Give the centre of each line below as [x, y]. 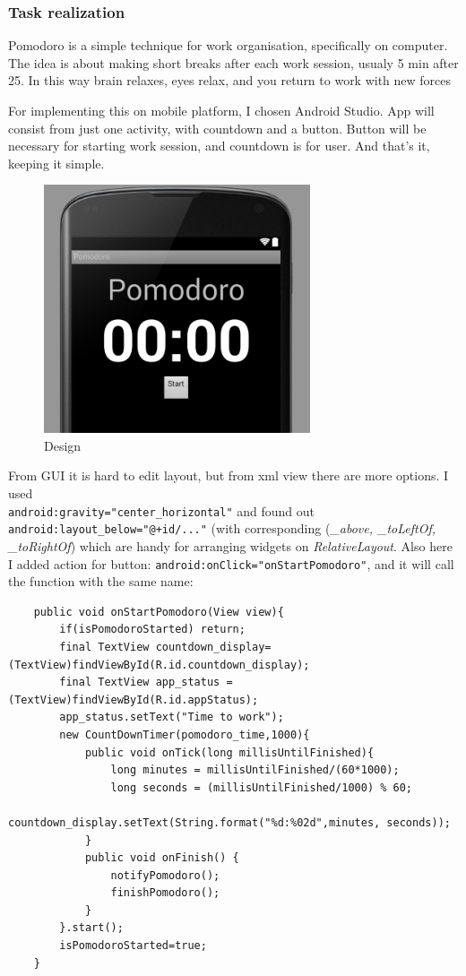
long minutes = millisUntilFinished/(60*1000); [255, 770]
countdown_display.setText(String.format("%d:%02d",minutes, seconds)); [229, 822]
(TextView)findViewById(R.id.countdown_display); [159, 665]
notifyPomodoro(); [165, 875]
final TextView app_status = [146, 682]
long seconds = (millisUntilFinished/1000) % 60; [262, 787]
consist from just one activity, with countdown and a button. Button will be [217, 128]
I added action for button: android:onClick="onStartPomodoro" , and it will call [231, 563]
